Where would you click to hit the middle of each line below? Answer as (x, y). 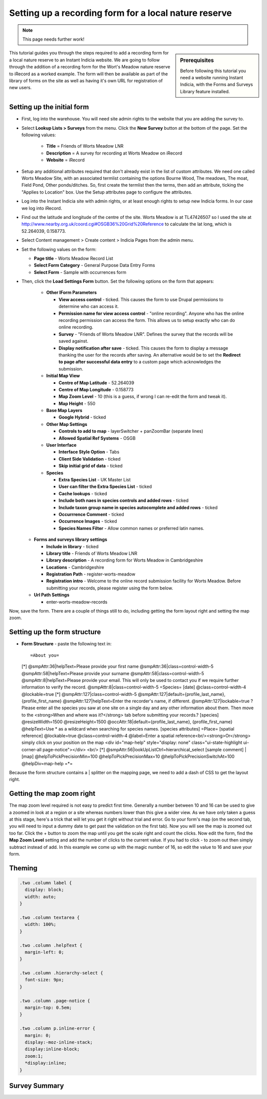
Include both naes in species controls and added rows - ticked (124, 501)
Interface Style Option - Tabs (89, 452)
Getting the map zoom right (52, 794)
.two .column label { (46, 883)
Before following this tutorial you (213, 71)
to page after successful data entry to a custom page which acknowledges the (140, 362)
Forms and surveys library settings (70, 539)
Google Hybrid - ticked (82, 417)
